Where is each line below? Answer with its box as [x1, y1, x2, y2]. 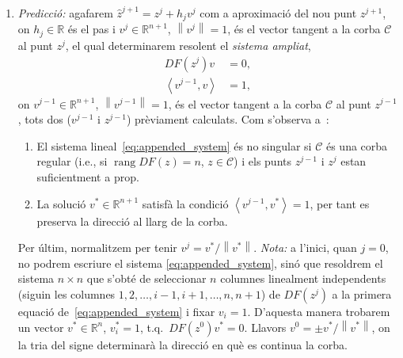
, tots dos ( [17, 111, 71, 128]
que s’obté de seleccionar [86, 270, 207, 287]
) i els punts [234, 153, 291, 169]
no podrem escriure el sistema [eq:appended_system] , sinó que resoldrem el [17, 254, 383, 271]
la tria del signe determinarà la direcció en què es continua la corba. [17, 336, 348, 352]
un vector [17, 318, 64, 335]
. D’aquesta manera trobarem [247, 303, 390, 319]
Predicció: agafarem [17, 5, 113, 21]
